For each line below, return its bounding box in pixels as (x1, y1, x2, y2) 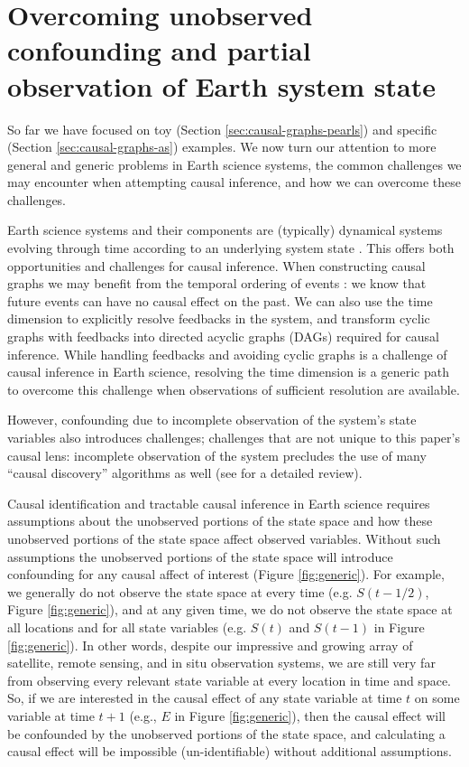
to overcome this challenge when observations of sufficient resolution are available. (7, 379, 460, 398)
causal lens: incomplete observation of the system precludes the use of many (7, 445, 427, 464)
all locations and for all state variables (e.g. (7, 617, 247, 636)
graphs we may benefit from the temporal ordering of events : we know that (7, 274, 427, 293)
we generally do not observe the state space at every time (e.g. (7, 582, 353, 601)
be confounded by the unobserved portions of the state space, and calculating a (7, 724, 446, 743)
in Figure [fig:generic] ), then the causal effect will (174, 706, 446, 725)
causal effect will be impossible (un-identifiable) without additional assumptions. (7, 742, 452, 761)
